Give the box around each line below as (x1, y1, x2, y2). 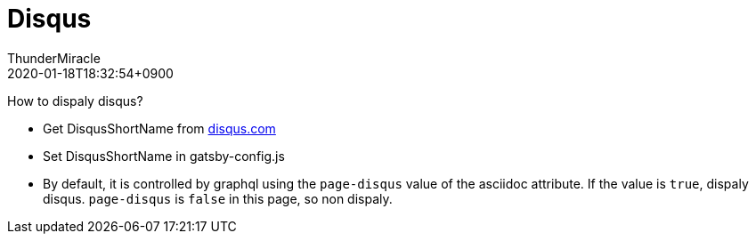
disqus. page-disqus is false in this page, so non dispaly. (43, 190, 393, 206)
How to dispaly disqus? (7, 92, 143, 108)
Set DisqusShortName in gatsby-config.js (43, 148, 285, 164)
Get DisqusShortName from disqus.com (43, 120, 276, 136)
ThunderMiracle (7, 50, 101, 66)
